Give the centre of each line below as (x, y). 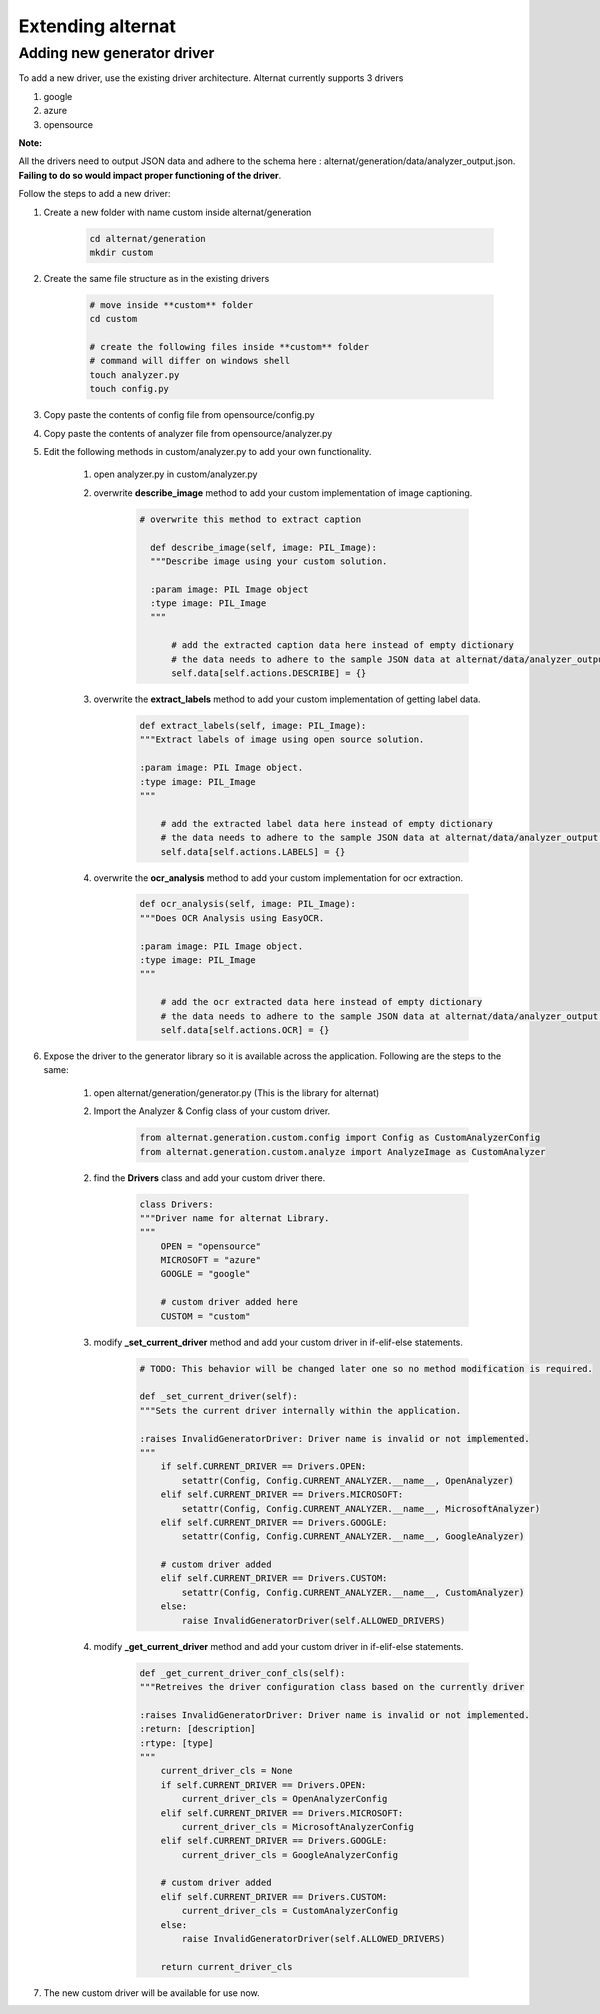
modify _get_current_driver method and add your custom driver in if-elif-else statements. (278, 1646)
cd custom (113, 319)
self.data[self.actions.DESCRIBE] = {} (269, 673)
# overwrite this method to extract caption (250, 519)
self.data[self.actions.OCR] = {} (245, 1030)
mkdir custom (121, 252)
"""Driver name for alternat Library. (234, 1218)
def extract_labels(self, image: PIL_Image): (253, 725)
